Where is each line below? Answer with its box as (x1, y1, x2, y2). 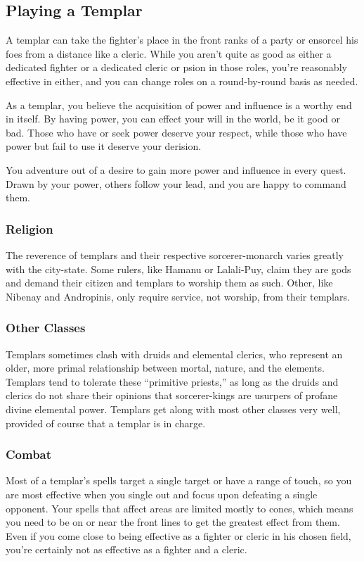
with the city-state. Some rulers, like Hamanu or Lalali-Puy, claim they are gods (6, 261, 351, 276)
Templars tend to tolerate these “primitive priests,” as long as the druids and (6, 374, 339, 389)
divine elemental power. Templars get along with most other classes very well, (6, 401, 341, 416)
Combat (6, 446, 52, 463)
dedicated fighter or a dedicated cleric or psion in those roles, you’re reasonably (6, 60, 347, 75)
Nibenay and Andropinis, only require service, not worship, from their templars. (6, 289, 350, 303)
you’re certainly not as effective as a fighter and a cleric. (6, 542, 247, 557)
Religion (6, 220, 53, 237)
